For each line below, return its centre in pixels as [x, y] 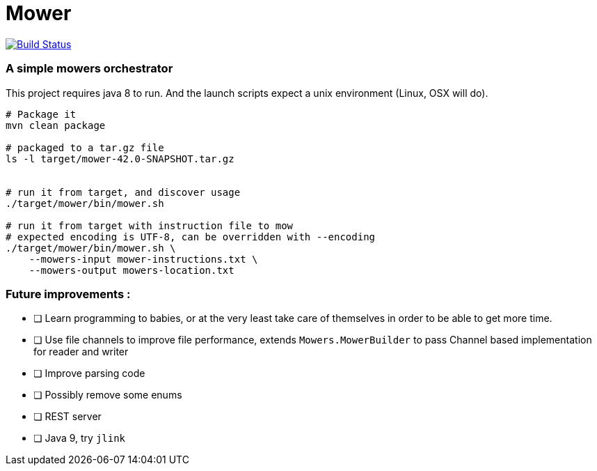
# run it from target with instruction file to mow [150, 225]
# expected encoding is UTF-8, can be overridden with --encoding [191, 237]
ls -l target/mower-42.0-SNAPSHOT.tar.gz [120, 159]
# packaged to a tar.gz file [85, 147]
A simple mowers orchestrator [89, 69]
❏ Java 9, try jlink [80, 438]
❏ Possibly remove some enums [108, 395]
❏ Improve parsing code [89, 373]
